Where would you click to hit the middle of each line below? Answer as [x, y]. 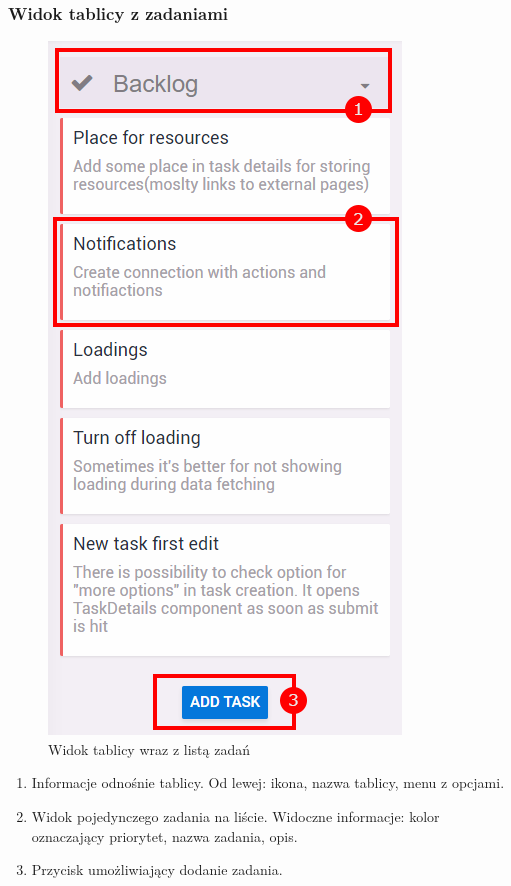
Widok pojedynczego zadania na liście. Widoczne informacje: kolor [235, 816]
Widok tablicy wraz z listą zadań [149, 748]
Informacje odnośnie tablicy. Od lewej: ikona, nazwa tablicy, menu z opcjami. [268, 782]
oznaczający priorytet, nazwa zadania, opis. [164, 835]
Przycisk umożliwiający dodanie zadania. [157, 869]
